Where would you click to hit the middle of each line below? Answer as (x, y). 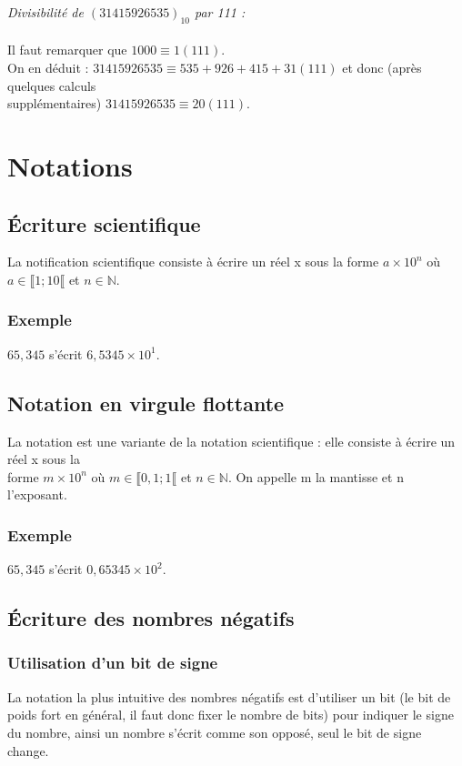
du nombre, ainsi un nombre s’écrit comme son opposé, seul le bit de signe (215, 732)
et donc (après (382, 67)
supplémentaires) (55, 103)
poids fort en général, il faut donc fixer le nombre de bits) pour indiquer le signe (231, 715)
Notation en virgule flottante (146, 403)
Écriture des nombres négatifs (151, 618)
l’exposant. (37, 494)
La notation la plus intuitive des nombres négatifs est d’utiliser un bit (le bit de (229, 696)
